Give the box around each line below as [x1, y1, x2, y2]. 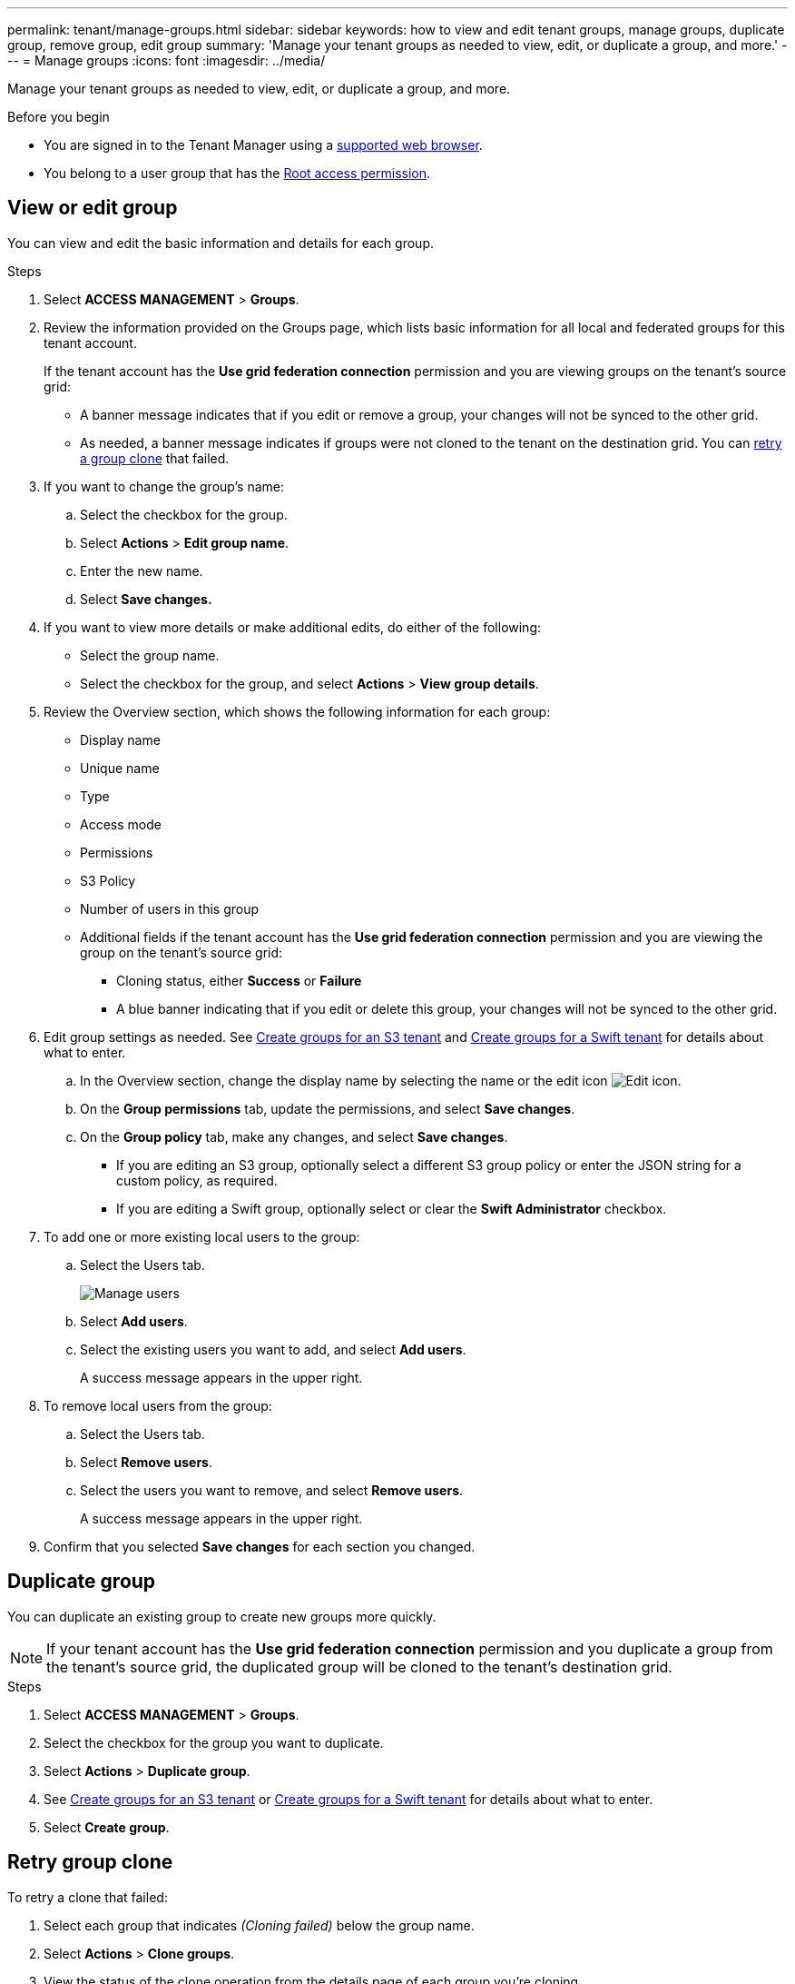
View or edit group [7, 196, 178, 220]
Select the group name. [80, 647, 220, 663]
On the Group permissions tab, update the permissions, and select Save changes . [80, 1100, 575, 1116]
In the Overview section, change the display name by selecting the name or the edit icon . [80, 1072, 682, 1088]
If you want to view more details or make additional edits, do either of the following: [44, 619, 542, 635]
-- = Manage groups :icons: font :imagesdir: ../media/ [7, 53, 326, 68]
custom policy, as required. [116, 1172, 278, 1188]
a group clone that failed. [80, 450, 230, 466]
